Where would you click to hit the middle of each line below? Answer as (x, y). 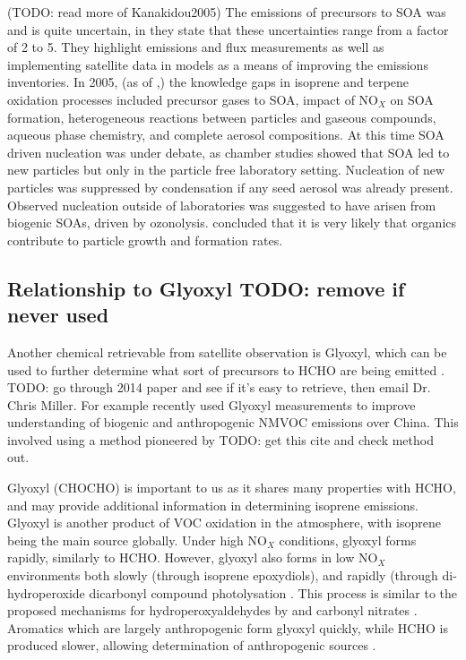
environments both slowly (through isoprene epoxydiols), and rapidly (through (223, 575)
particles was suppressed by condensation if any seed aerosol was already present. (230, 187)
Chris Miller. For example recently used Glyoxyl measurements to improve (211, 404)
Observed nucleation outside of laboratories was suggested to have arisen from (222, 205)
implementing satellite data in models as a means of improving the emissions (218, 64)
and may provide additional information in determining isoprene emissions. (213, 505)
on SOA (412, 99)
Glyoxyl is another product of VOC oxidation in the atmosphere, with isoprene (224, 523)
